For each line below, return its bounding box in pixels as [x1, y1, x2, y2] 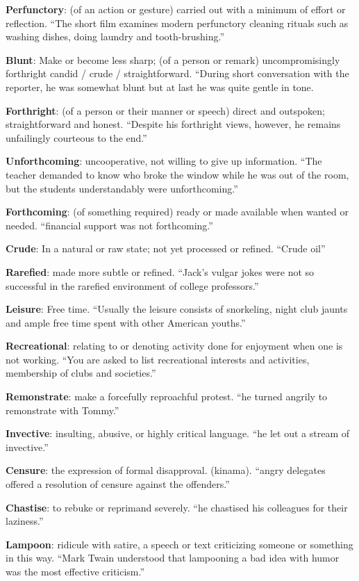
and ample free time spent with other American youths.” [6, 315, 246, 329]
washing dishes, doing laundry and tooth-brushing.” [6, 29, 225, 44]
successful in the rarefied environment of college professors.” [6, 278, 259, 293]
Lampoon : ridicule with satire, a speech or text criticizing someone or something [6, 537, 353, 551]
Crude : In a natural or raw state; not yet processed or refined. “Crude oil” [6, 241, 326, 256]
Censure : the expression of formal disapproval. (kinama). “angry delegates [6, 463, 326, 477]
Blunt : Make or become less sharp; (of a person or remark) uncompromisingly [6, 52, 340, 67]
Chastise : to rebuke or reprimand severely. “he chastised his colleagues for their [6, 500, 348, 514]
